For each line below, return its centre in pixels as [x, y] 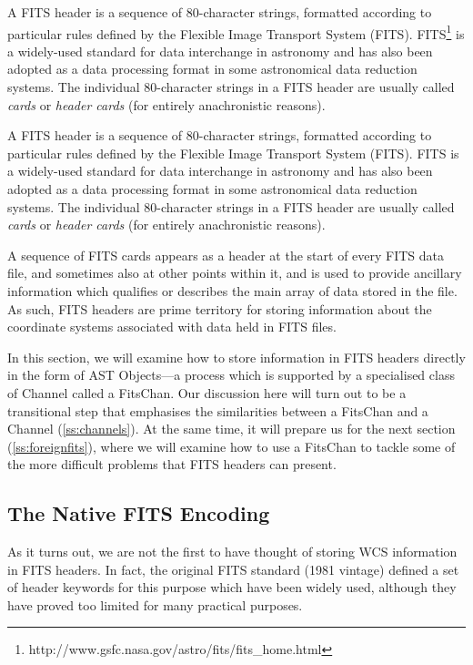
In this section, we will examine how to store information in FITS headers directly [236, 357]
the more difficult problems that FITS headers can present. [172, 464]
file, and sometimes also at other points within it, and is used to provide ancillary [235, 273]
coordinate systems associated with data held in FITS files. [172, 327]
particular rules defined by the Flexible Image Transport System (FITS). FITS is [233, 153]
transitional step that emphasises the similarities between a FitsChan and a [218, 410]
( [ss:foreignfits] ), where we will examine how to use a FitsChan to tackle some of [231, 446]
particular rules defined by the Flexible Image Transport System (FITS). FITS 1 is [236, 32]
